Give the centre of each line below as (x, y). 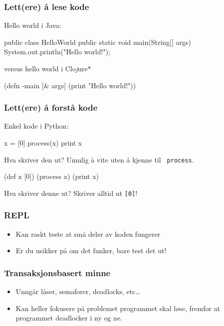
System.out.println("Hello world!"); (57, 52)
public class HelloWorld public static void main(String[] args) (98, 42)
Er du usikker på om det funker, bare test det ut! (91, 250)
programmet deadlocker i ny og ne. (69, 318)
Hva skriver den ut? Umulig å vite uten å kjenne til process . (99, 159)
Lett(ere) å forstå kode (51, 107)
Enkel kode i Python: (36, 126)
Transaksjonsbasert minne (57, 272)
